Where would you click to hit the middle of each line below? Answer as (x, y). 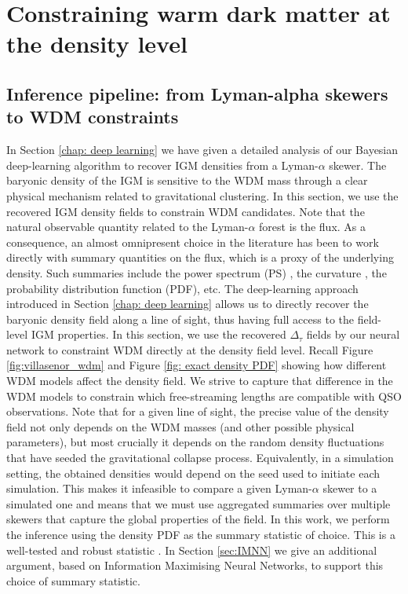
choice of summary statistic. (73, 580)
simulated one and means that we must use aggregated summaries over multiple (199, 503)
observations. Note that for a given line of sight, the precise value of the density (198, 411)
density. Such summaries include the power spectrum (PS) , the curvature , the (197, 272)
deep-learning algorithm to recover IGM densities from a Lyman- (162, 165)
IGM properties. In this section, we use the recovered (158, 334)
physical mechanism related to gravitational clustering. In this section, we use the (202, 195)
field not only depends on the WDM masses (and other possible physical (180, 426)
